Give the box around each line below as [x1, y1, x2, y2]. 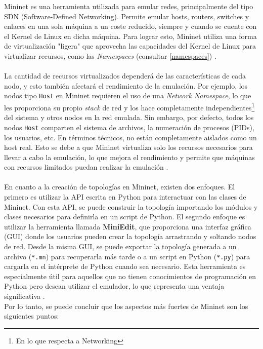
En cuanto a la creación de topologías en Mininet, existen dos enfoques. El [4, 181, 235, 192]
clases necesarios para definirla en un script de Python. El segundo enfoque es [4, 211, 245, 222]
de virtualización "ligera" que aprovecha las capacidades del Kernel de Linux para [4, 41, 256, 51]
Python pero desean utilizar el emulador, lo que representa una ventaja [4, 281, 225, 291]
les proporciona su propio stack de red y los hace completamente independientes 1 [4, 101, 255, 112]
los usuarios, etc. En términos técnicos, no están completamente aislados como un [4, 132, 257, 142]
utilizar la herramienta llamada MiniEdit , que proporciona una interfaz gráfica [4, 221, 251, 231]
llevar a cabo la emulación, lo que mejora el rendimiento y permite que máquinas [4, 151, 255, 162]
